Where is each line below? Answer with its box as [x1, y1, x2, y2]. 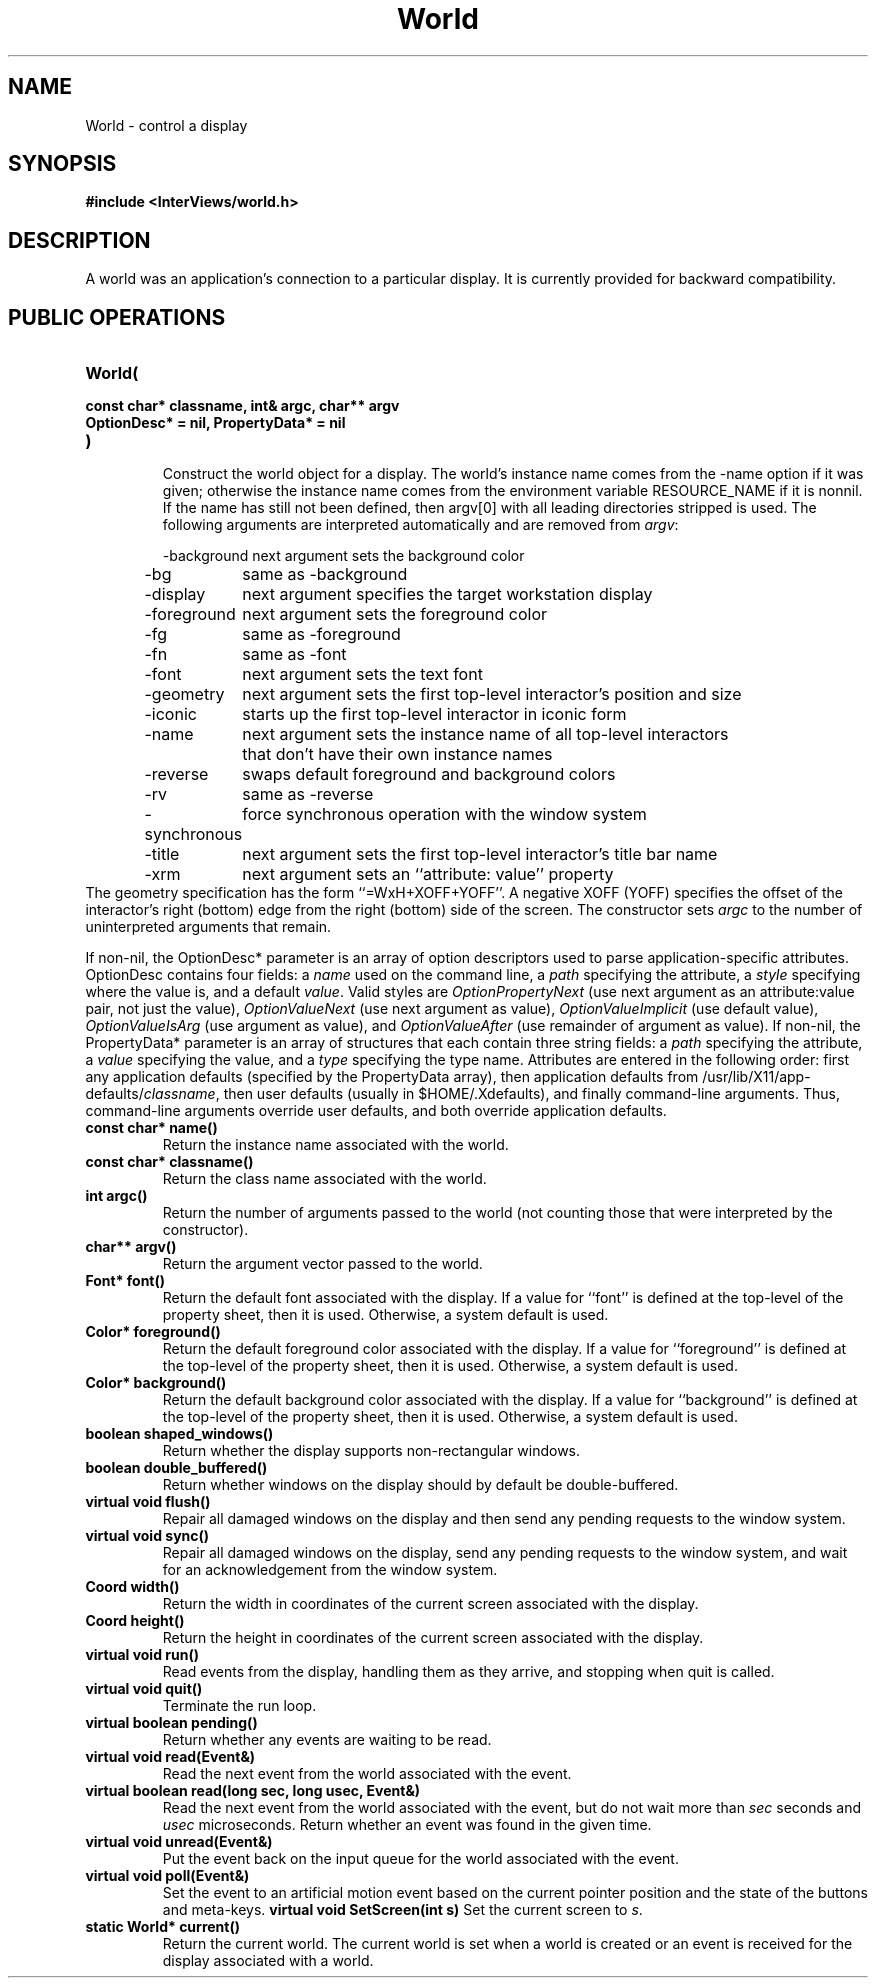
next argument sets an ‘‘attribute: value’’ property [242, 864, 614, 885]
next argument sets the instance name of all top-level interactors [242, 724, 729, 745]
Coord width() [85, 1578, 180, 1596]
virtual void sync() [85, 1527, 210, 1545]
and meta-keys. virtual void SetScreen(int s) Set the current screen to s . [162, 1901, 643, 1919]
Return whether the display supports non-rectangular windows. [162, 1442, 581, 1460]
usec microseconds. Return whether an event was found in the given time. [162, 1816, 652, 1834]
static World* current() [85, 1918, 240, 1936]
